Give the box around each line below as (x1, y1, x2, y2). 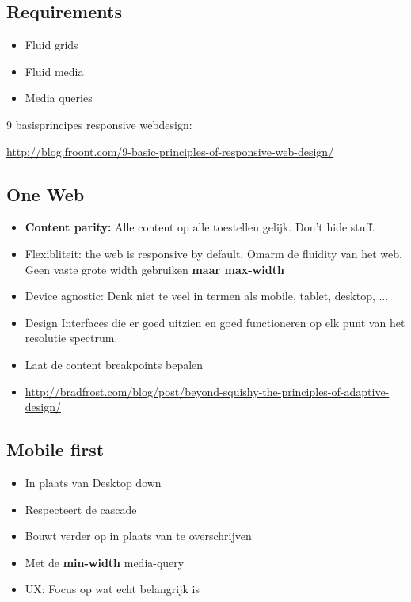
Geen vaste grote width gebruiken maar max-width (25, 261, 284, 277)
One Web (6, 181, 85, 206)
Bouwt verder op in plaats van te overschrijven (25, 528, 252, 544)
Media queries (25, 90, 93, 106)
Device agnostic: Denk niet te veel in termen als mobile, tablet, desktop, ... (25, 288, 389, 304)
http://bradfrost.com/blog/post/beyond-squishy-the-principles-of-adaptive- (25, 383, 390, 399)
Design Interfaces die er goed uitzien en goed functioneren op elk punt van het (25, 314, 405, 330)
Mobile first (6, 437, 105, 462)
